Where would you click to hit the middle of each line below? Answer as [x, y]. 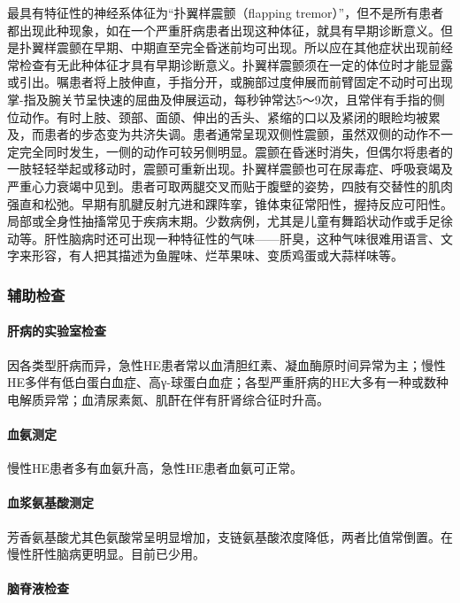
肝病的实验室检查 [57, 331]
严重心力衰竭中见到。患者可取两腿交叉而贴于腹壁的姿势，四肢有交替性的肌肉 [230, 186]
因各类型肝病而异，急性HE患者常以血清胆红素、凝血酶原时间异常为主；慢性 [227, 364]
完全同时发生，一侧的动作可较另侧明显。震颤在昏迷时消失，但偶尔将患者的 [236, 151]
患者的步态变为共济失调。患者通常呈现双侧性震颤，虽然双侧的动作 [236, 134]
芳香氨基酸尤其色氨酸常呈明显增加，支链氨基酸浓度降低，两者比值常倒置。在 [230, 536]
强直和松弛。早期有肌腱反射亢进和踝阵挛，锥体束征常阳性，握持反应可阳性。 [230, 203]
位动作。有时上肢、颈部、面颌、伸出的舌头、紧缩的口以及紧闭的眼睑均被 [218, 116]
